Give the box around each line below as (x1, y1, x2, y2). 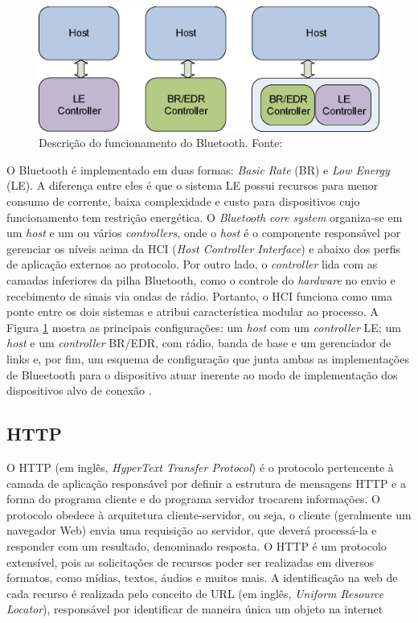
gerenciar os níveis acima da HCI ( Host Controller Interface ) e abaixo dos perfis (6, 240, 401, 256)
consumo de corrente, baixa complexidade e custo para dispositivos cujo (6, 193, 360, 210)
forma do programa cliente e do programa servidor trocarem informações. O (6, 490, 380, 507)
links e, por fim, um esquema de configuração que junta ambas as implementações (6, 350, 409, 367)
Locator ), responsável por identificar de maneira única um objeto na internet (6, 600, 383, 617)
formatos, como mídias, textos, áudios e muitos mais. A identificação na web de (6, 569, 398, 586)
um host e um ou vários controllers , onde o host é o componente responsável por (6, 224, 401, 241)
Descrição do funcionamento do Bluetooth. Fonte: (39, 134, 283, 151)
